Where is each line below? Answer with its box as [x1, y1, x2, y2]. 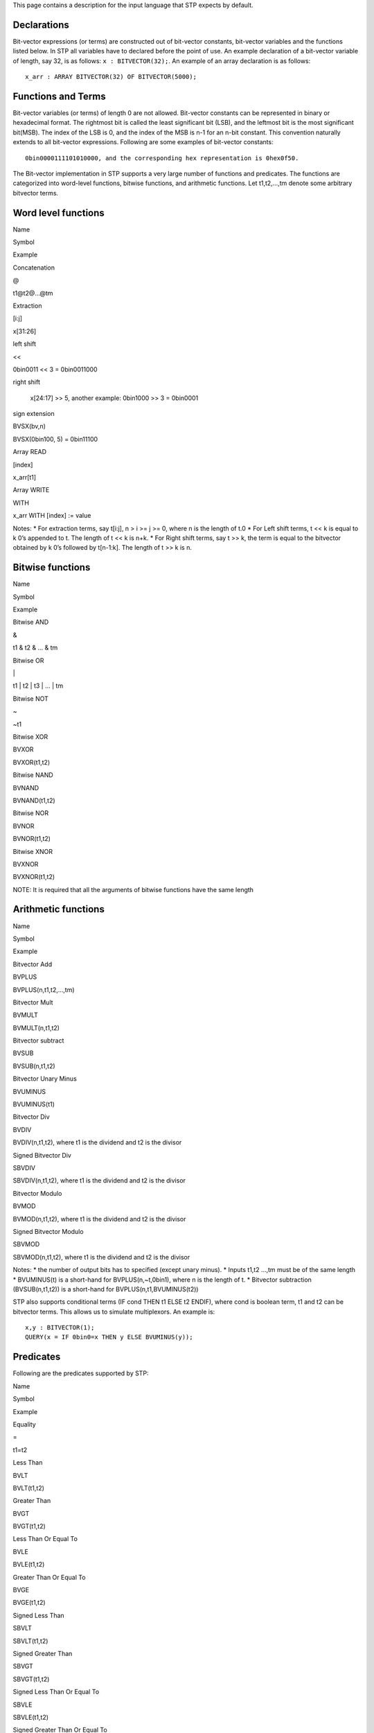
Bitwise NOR [12, 809, 48, 817]
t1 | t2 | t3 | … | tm [12, 681, 64, 690]
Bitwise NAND [12, 771, 53, 779]
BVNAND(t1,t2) [12, 796, 55, 804]
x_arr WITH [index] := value [12, 512, 91, 520]
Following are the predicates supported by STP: [12, 1369, 149, 1377]
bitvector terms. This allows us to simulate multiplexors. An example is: [12, 1307, 215, 1316]
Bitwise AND [12, 618, 48, 627]
